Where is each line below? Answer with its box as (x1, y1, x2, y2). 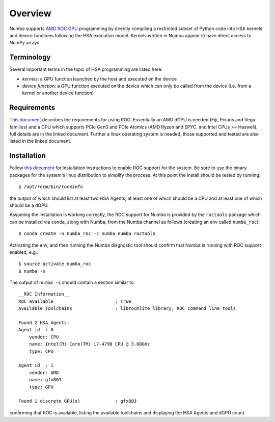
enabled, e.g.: (9, 249, 38, 255)
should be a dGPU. (9, 202, 49, 208)
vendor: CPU (29, 334, 59, 340)
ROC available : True (18, 298, 132, 304)
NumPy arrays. (9, 40, 41, 46)
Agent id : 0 (18, 327, 53, 333)
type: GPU (29, 384, 53, 390)
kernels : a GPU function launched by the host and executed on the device (22, 75, 177, 82)
